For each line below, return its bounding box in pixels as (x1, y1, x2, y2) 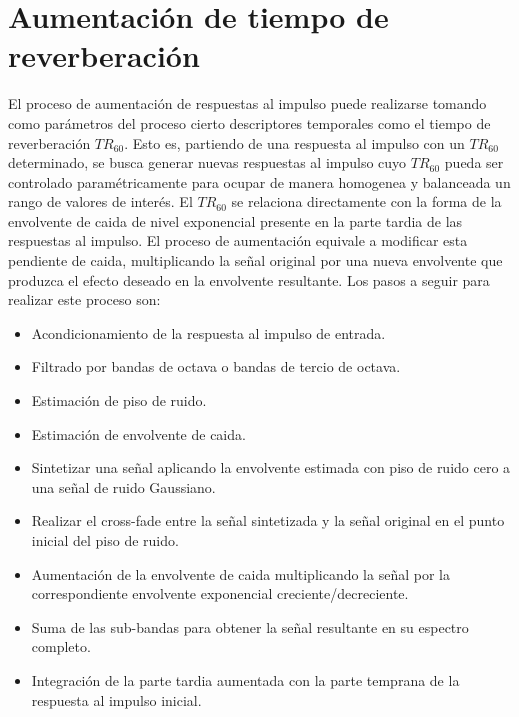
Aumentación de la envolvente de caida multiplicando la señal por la (31, 563, 450, 584)
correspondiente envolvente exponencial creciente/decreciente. (31, 583, 409, 604)
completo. (31, 636, 91, 657)
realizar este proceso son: (8, 289, 161, 310)
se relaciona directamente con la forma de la (231, 191, 502, 212)
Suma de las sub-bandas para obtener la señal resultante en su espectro (31, 616, 469, 637)
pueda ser (444, 152, 504, 173)
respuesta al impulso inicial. (31, 689, 202, 710)
